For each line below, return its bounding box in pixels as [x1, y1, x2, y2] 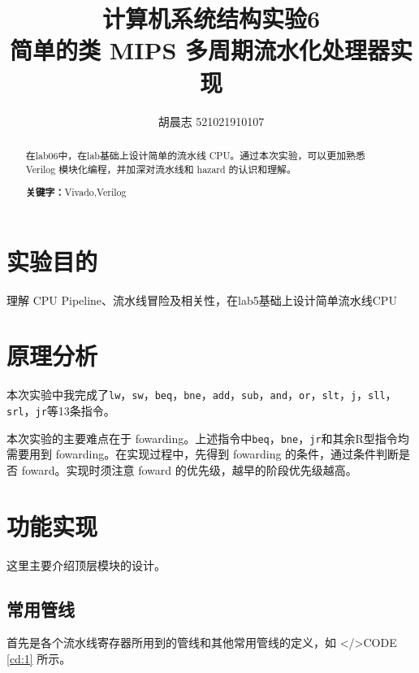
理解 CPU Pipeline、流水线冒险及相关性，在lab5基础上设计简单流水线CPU [6, 291, 397, 308]
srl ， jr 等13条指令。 [6, 402, 115, 419]
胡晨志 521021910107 [158, 112, 265, 129]
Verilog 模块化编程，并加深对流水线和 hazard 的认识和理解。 [25, 162, 296, 176]
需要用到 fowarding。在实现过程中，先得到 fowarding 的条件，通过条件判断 [6, 445, 400, 462]
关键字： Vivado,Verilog [25, 185, 127, 200]
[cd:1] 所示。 [6, 650, 71, 667]
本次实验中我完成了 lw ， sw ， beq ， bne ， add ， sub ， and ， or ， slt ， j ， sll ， [6, 386, 397, 403]
